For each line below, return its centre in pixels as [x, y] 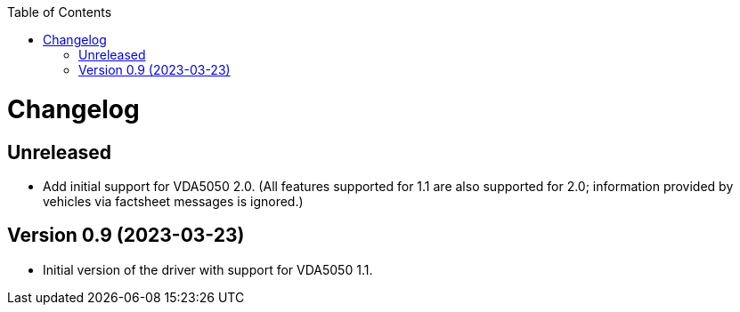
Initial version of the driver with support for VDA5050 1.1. [208, 269]
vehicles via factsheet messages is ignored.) [173, 201]
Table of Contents [60, 12]
